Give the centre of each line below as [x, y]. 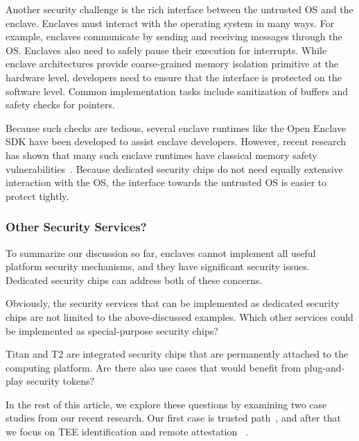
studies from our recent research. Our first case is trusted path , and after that [173, 418]
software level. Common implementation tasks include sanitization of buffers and [177, 91]
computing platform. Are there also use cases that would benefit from [154, 367]
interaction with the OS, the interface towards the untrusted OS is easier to [166, 182]
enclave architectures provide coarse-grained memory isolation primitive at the [172, 64]
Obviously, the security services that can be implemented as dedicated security [173, 303]
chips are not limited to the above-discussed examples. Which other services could [179, 316]
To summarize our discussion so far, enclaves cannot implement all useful [161, 252]
